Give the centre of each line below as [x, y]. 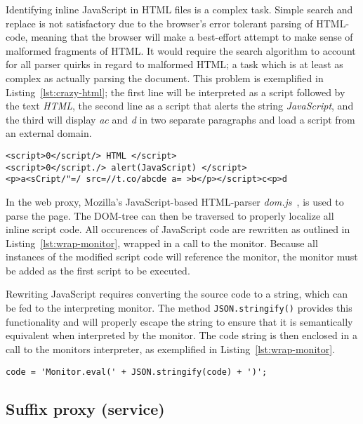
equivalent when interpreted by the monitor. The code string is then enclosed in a [181, 335]
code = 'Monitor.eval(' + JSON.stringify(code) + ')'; [137, 372]
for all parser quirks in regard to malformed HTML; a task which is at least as [174, 64]
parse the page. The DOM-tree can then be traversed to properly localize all [170, 215]
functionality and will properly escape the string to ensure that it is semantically [179, 321]
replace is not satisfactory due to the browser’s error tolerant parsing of [159, 23]
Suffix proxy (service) [85, 408]
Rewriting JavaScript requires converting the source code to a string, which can [177, 294]
